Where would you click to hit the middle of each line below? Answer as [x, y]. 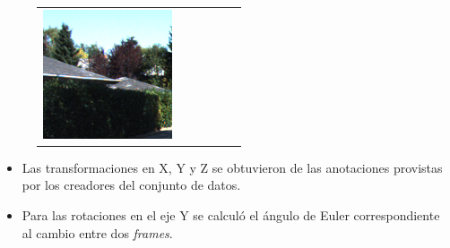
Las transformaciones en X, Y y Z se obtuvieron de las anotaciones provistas [232, 167]
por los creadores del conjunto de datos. [131, 185]
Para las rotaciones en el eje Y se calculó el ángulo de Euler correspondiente [231, 215]
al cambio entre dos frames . [97, 232]
